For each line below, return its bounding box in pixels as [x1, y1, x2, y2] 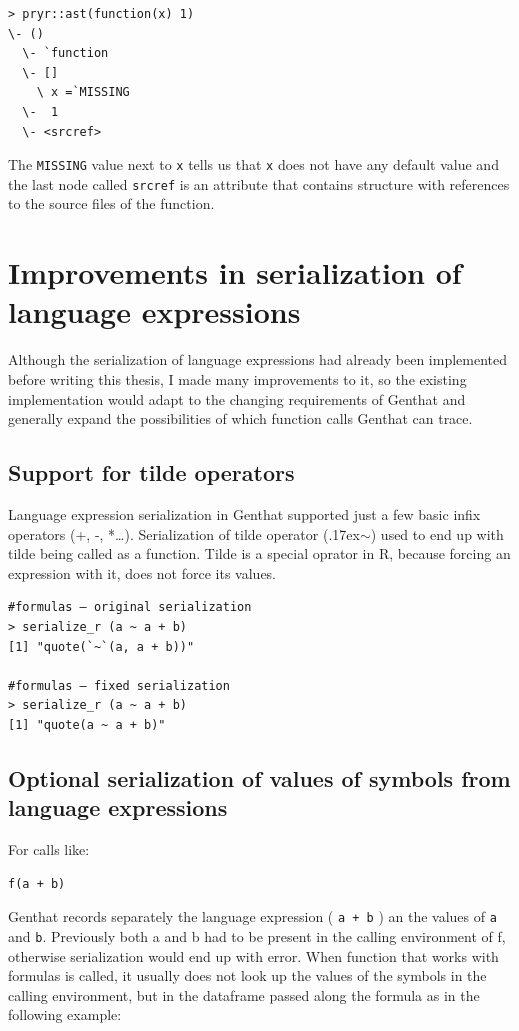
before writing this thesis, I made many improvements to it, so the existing [8, 368, 467, 389]
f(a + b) [8, 876, 66, 891]
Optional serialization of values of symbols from [8, 762, 511, 793]
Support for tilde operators [8, 457, 295, 488]
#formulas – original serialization [8, 600, 252, 615]
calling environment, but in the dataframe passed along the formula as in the [8, 984, 480, 1005]
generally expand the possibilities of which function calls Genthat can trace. [8, 408, 473, 429]
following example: [8, 1004, 122, 1025]
